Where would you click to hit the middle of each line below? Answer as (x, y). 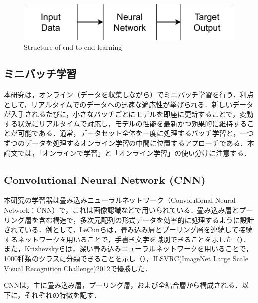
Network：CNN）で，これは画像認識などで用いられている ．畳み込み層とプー (129, 210)
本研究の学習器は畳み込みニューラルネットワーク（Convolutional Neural (120, 200)
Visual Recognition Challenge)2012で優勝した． (78, 268)
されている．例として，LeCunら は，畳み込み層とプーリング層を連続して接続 (128, 229)
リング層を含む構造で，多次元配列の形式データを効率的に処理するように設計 (129, 219)
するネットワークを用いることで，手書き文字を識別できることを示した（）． (127, 239)
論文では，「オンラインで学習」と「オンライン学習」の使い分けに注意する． (127, 152)
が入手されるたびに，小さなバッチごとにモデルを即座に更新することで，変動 (129, 114)
